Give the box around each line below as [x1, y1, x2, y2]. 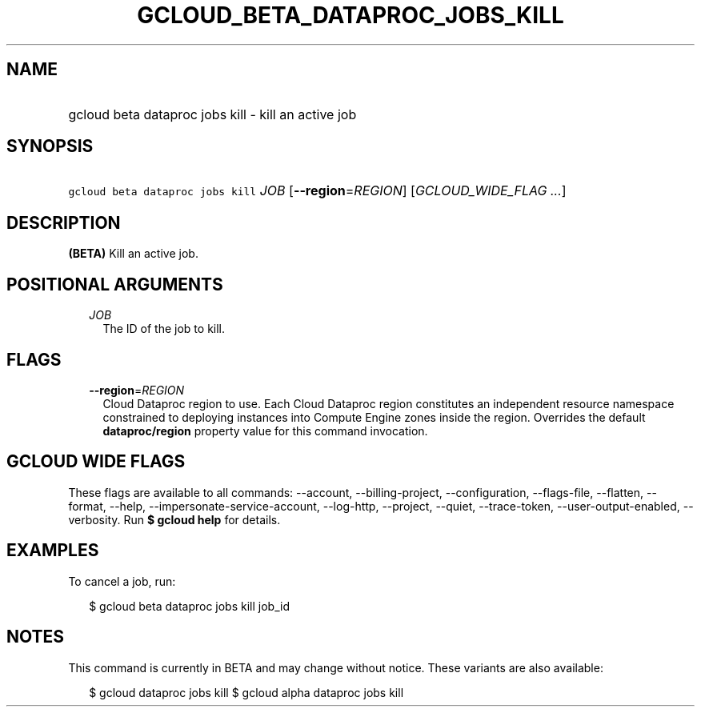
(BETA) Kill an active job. [68, 246, 198, 261]
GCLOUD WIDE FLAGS [6, 451, 186, 472]
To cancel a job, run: [68, 574, 176, 588]
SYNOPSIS [6, 136, 94, 157]
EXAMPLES [6, 540, 99, 561]
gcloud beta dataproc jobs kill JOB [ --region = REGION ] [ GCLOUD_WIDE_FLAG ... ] [68, 182, 567, 199]
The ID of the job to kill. [102, 322, 226, 336]
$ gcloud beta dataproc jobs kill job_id [89, 599, 290, 613]
